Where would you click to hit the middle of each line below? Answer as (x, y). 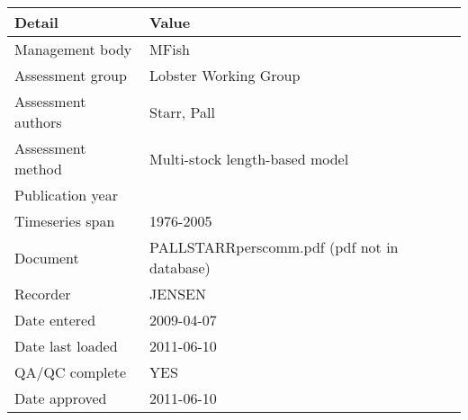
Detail (36, 22)
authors (38, 122)
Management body (73, 49)
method (38, 169)
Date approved (61, 398)
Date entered (55, 320)
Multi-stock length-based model (249, 158)
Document (47, 257)
